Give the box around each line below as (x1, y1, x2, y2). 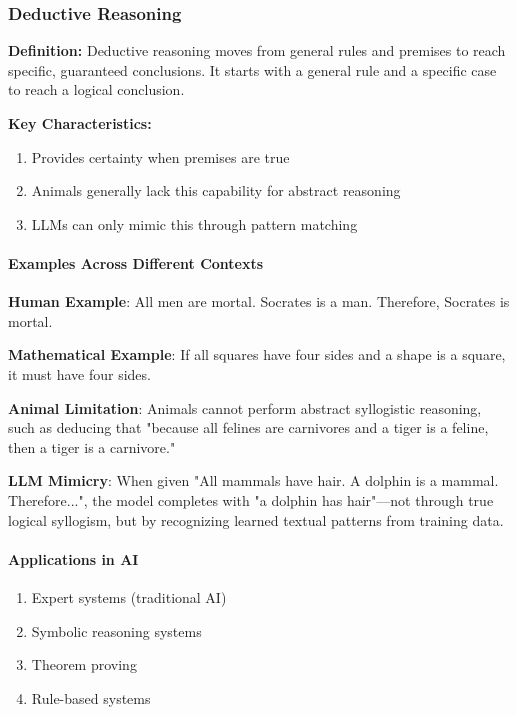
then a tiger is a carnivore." (8, 436, 176, 457)
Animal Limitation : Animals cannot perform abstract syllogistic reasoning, (8, 397, 482, 418)
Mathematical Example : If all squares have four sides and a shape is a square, (8, 344, 506, 365)
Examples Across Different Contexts (8, 252, 264, 273)
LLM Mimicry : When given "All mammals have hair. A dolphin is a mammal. (8, 470, 499, 491)
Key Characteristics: (8, 113, 152, 133)
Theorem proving (31, 654, 137, 675)
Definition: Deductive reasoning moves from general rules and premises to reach (8, 40, 506, 61)
